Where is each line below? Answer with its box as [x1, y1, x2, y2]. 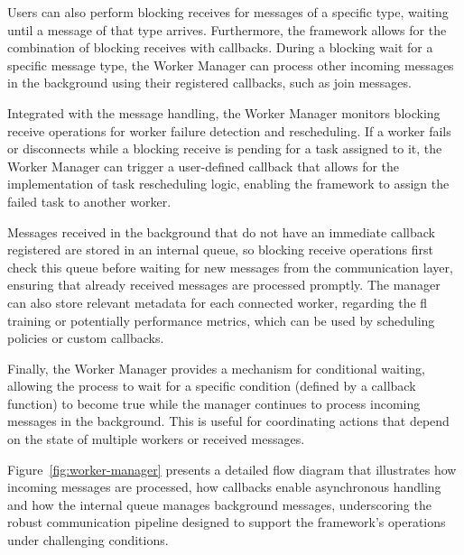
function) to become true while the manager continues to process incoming [7, 393, 421, 412]
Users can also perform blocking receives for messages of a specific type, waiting [7, 3, 449, 21]
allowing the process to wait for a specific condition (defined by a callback [7, 376, 416, 395]
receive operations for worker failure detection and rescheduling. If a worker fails [7, 121, 451, 140]
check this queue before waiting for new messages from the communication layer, [7, 257, 453, 276]
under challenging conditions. [7, 531, 169, 550]
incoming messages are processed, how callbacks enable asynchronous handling [7, 477, 441, 496]
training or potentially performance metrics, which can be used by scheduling [7, 310, 435, 329]
